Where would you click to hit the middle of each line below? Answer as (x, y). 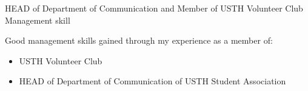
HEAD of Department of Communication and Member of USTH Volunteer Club (154, 8)
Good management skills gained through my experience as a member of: (139, 40)
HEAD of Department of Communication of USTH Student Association (152, 81)
